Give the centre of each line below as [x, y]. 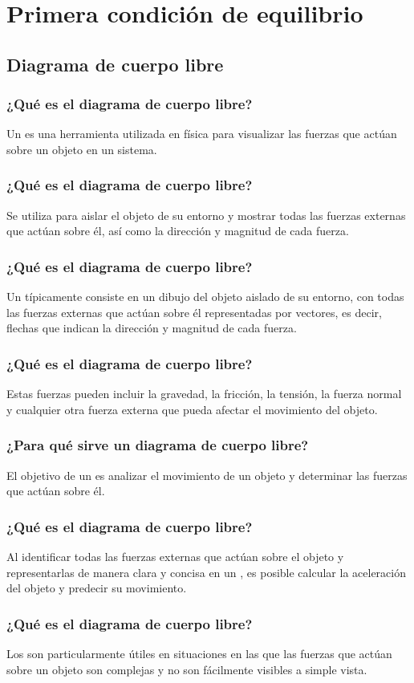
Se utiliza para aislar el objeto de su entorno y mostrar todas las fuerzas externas [206, 215]
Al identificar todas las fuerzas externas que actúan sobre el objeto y [175, 556]
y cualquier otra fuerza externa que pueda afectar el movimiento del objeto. [192, 409]
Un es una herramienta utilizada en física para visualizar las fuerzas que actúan [202, 134]
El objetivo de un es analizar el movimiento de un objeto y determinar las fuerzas [207, 475]
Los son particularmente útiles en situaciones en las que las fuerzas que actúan [199, 653]
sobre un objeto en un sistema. [82, 149]
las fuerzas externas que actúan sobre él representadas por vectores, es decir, [194, 312]
